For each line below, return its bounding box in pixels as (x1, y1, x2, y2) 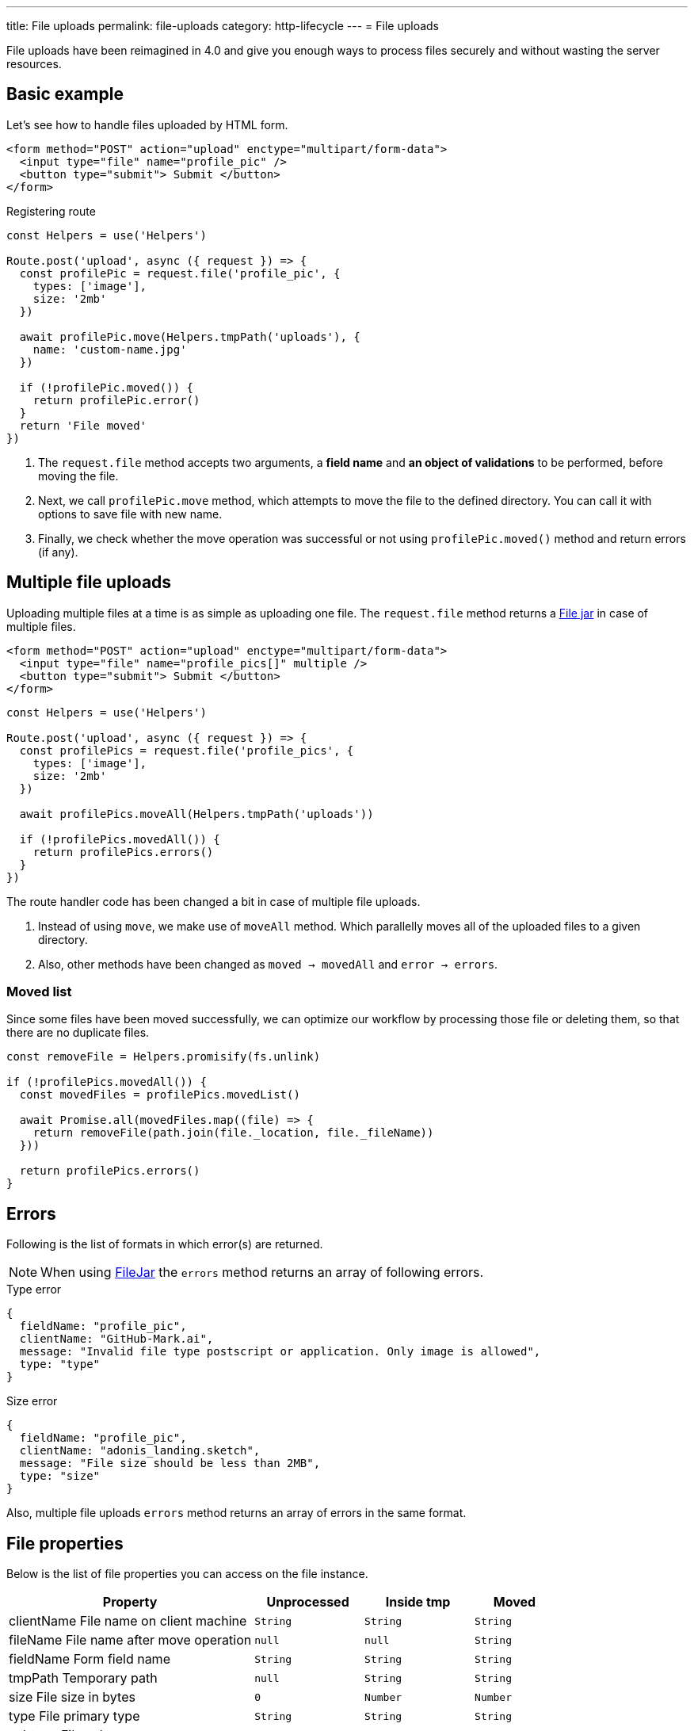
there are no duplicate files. (6, 1026, 150, 1040)
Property (102, 1594, 158, 1611)
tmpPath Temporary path (9, 1670, 158, 1687)
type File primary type (9, 1708, 140, 1725)
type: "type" (19, 1358, 101, 1371)
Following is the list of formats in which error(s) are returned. (6, 1237, 323, 1251)
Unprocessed (266, 1594, 349, 1611)
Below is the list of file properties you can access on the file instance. (6, 1567, 368, 1581)
